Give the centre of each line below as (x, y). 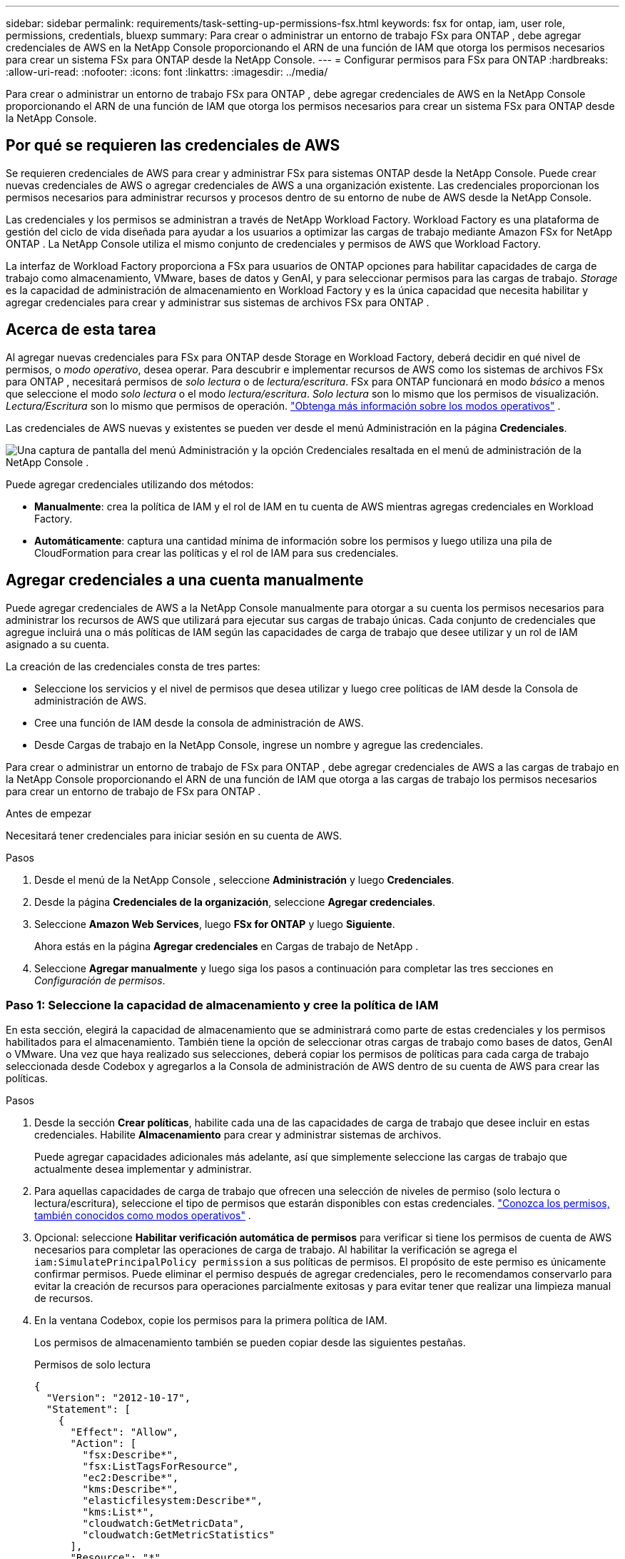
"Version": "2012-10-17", (118, 1398)
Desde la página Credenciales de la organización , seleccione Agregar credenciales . (235, 902)
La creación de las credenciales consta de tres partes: (133, 666)
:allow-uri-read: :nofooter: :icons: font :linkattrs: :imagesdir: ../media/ (167, 72)
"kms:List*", (118, 1512)
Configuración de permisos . (100, 980)
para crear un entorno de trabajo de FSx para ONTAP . (133, 791)
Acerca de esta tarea (81, 330)
